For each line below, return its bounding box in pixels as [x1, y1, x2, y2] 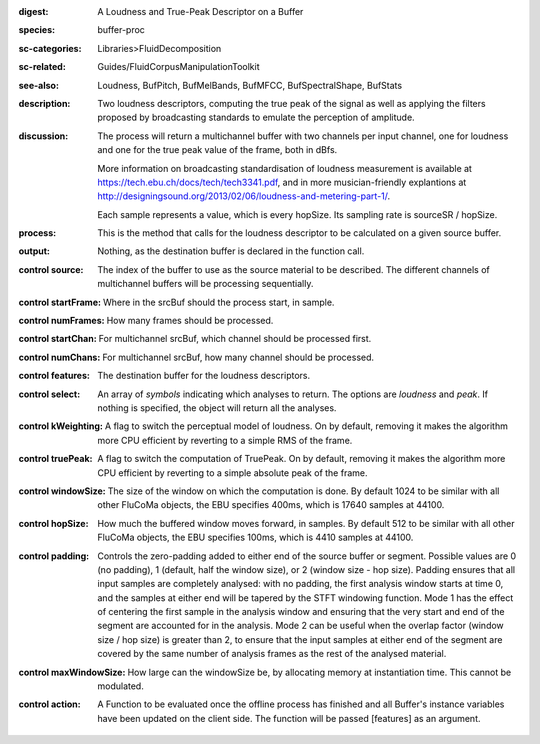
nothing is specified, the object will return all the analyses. [97, 401, 337, 414]
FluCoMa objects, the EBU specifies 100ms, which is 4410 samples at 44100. [97, 531, 414, 544]
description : [18, 97, 71, 109]
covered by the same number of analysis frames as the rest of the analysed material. [97, 648, 447, 660]
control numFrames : [18, 315, 105, 327]
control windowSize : [18, 485, 106, 497]
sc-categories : [18, 42, 82, 54]
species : [18, 24, 55, 36]
